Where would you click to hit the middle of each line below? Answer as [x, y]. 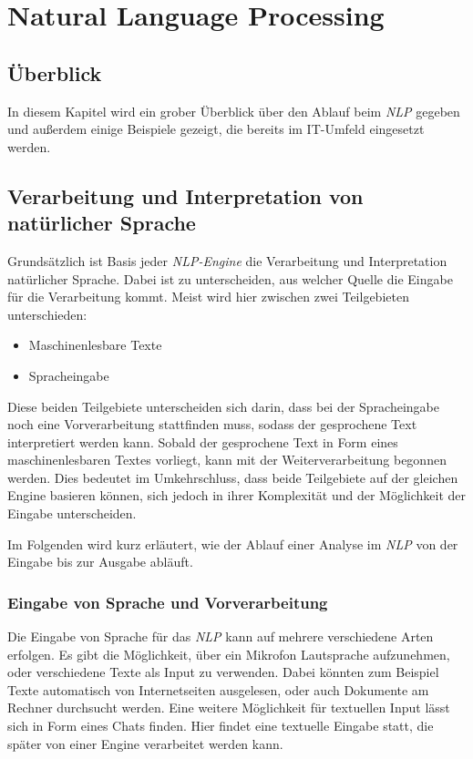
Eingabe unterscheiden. [72, 513]
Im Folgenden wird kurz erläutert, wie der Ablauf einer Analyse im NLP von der [233, 544]
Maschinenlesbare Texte [95, 345]
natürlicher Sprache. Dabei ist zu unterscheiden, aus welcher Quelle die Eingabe [230, 278]
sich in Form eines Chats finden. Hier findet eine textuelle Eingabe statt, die [221, 726]
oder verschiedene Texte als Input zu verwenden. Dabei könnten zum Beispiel [223, 672]
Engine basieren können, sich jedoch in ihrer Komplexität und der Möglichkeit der [237, 495]
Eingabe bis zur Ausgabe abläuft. [100, 562]
